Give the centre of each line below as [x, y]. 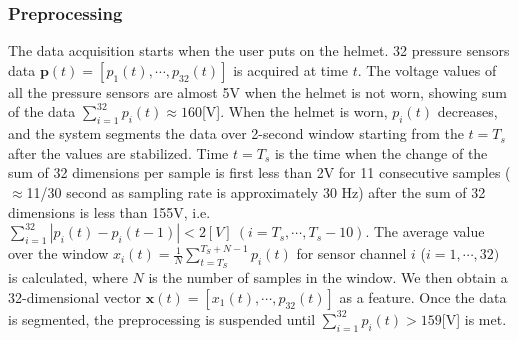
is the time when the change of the [381, 152]
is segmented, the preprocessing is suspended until [162, 318]
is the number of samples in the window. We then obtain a [328, 277]
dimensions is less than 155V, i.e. [109, 211]
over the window [58, 253]
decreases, [467, 111]
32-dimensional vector [75, 296]
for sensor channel [351, 253]
